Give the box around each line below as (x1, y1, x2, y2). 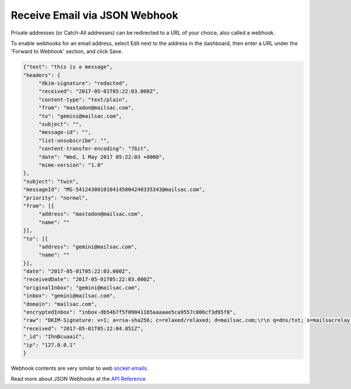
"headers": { (23, 72, 61, 78)
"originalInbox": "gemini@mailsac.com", (23, 284, 140, 291)
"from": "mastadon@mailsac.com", (38, 105, 135, 111)
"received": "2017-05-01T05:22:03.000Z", (38, 88, 159, 95)
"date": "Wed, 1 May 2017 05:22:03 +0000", (38, 154, 166, 160)
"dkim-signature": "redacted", (38, 80, 129, 87)
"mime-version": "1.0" (38, 162, 104, 168)
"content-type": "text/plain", (38, 96, 129, 103)
